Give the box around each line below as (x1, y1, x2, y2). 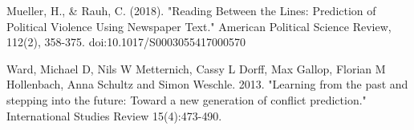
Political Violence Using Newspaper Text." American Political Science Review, (6, 18, 392, 34)
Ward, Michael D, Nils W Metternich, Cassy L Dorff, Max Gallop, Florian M (6, 60, 386, 77)
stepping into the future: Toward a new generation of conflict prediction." (6, 91, 367, 108)
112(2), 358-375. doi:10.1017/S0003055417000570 (6, 33, 246, 50)
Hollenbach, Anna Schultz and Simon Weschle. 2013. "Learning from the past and (6, 76, 408, 93)
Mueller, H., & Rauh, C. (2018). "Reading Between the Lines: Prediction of (6, 2, 376, 18)
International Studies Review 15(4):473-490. (6, 107, 222, 124)
